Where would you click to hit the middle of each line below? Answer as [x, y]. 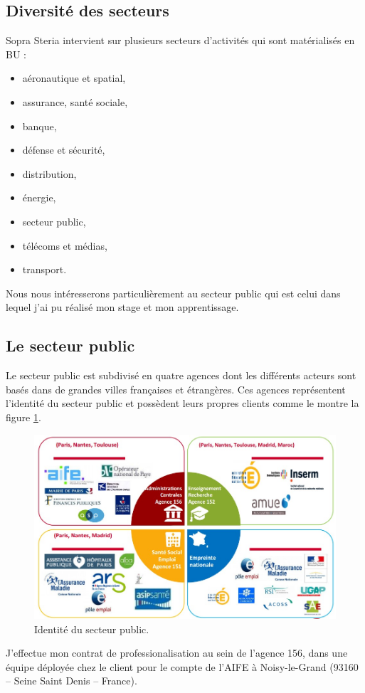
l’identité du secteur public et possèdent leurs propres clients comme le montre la [182, 403]
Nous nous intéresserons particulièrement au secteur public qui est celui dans [173, 293]
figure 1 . [23, 417]
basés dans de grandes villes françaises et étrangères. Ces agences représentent [176, 389]
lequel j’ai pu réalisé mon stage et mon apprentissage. [122, 307]
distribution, [49, 173]
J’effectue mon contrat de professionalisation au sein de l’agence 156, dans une [177, 653]
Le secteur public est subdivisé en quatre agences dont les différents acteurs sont [181, 375]
